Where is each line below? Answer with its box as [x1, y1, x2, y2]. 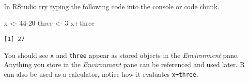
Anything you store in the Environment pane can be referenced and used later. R [4, 59, 245, 69]
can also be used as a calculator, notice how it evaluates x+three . [4, 69, 198, 79]
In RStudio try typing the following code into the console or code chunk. [4, 1, 219, 11]
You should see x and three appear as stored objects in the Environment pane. [4, 50, 239, 60]
